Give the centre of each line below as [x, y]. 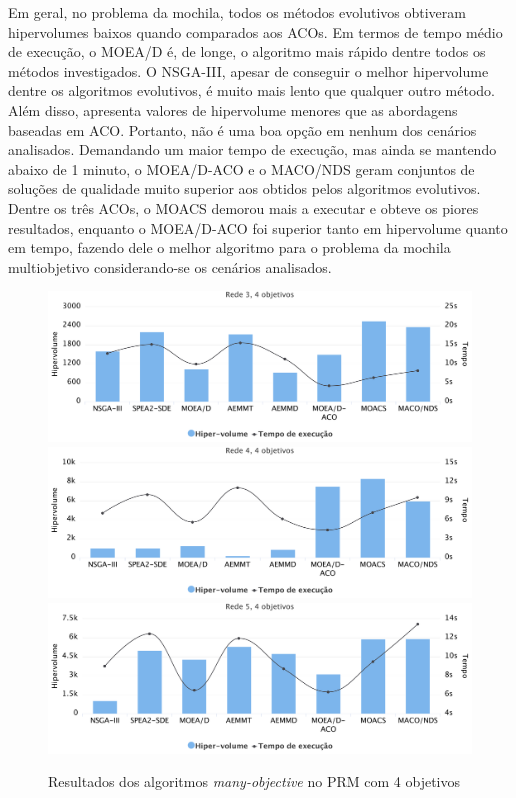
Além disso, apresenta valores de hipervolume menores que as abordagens [233, 109]
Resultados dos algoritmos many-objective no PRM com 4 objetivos [254, 781]
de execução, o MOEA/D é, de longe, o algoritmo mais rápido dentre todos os [247, 51]
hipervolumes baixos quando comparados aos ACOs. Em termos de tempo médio [255, 31]
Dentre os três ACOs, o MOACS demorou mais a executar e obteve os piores [243, 207]
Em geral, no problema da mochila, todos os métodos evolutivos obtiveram [237, 12]
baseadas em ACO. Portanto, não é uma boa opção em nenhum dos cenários [242, 129]
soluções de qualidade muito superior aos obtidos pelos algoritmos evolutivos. [244, 188]
